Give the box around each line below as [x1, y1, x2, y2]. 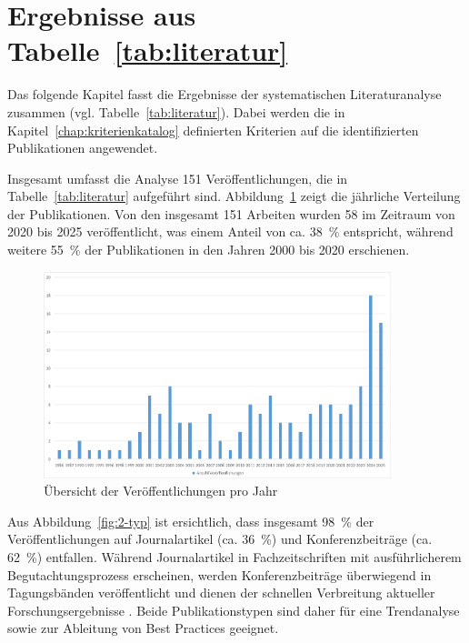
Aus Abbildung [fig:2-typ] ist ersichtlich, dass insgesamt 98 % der [7, 511, 374, 530]
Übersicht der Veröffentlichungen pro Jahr [44, 481, 278, 500]
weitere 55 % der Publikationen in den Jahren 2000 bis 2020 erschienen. [7, 240, 410, 259]
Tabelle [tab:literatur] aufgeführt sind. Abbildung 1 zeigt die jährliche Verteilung [7, 186, 461, 206]
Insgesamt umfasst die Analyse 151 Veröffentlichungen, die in [7, 168, 348, 187]
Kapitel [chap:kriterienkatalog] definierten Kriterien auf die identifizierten [7, 120, 419, 139]
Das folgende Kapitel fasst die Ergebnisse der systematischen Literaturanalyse [7, 85, 442, 104]
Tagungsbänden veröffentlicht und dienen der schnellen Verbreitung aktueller [7, 583, 435, 602]
